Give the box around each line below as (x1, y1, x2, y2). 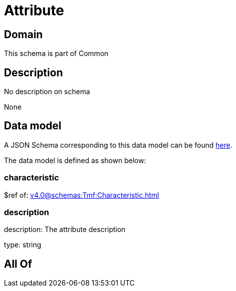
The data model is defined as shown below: (4, 156, 146, 165)
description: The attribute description (4, 225, 125, 234)
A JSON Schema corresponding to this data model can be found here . (4, 140, 233, 149)
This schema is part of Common (4, 49, 109, 58)
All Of (4, 257, 32, 270)
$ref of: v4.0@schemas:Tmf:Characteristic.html (4, 190, 159, 199)
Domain (4, 28, 43, 41)
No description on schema (4, 87, 90, 96)
